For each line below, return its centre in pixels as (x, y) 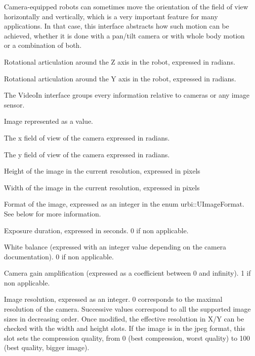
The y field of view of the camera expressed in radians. (87, 154)
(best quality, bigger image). (47, 347)
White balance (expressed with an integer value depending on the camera (115, 247)
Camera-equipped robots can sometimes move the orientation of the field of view (126, 6)
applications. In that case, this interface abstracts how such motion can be (117, 26)
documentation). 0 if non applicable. (59, 256)
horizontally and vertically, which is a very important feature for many (111, 16)
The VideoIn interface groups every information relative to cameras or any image (127, 95)
